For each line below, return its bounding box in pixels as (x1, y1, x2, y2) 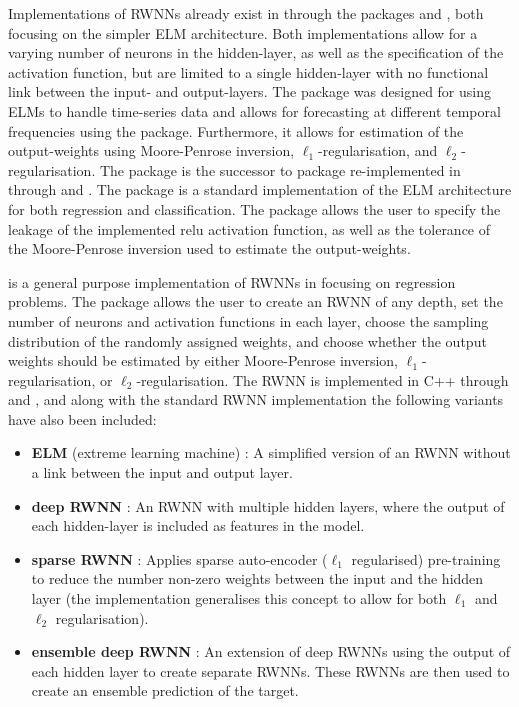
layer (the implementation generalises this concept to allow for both (31, 588, 447, 609)
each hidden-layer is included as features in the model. (31, 515, 365, 536)
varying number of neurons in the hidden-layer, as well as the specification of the (8, 42, 504, 63)
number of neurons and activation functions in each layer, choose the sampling (8, 310, 489, 331)
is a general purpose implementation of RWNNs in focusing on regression (8, 271, 456, 292)
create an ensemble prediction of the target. (31, 680, 299, 701)
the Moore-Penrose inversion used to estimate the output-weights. (8, 238, 411, 259)
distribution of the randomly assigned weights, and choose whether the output (8, 330, 487, 351)
